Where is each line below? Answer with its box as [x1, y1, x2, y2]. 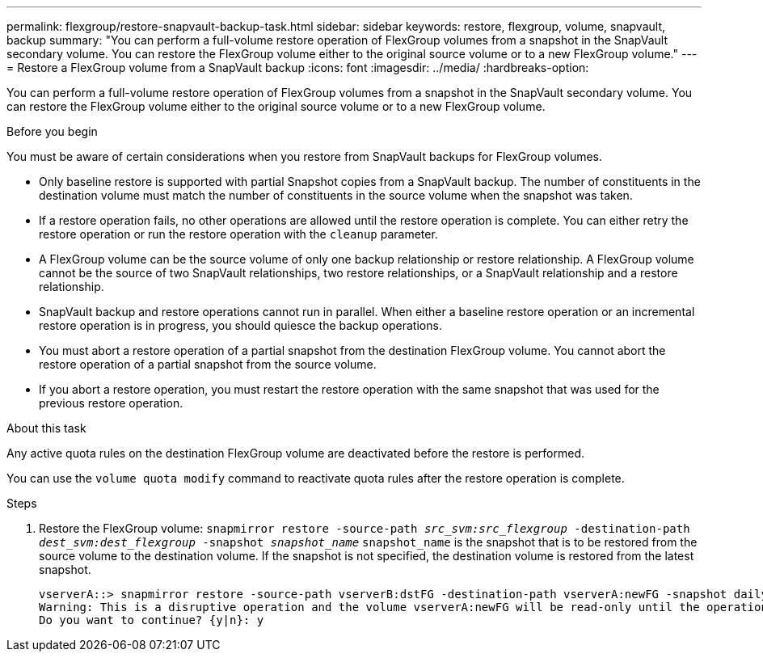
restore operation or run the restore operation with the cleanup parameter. [39, 227, 438, 241]
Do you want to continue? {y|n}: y [39, 614, 264, 626]
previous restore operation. [39, 396, 183, 410]
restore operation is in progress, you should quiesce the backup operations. [39, 318, 442, 332]
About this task [6, 421, 86, 435]
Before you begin [6, 124, 98, 138]
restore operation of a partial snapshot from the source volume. [39, 357, 377, 371]
